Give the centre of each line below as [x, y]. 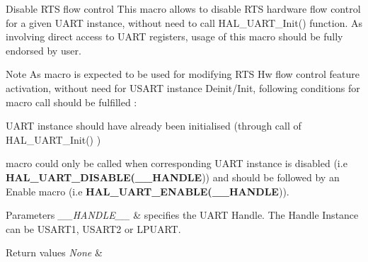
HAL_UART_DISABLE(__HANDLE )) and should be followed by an [173, 177]
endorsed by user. [44, 50]
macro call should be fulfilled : [71, 102]
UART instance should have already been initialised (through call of [154, 126]
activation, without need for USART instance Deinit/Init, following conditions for [183, 87]
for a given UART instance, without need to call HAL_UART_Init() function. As [184, 22]
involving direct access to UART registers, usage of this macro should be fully [174, 36]
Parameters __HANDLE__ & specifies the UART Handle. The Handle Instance [182, 215]
